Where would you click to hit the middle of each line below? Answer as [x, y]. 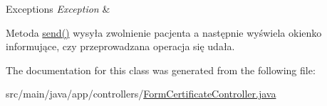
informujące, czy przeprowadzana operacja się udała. [120, 46]
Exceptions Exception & [58, 8]
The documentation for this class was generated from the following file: [161, 70]
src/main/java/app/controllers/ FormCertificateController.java [141, 94]
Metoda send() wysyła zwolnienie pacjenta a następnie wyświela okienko [164, 32]
